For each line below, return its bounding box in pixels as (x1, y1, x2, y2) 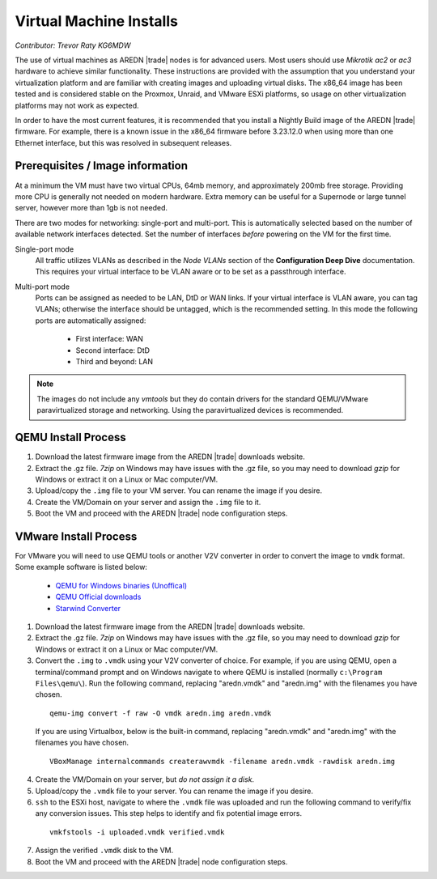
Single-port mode (15, 244, 74, 254)
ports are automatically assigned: (35, 316, 146, 325)
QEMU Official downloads (55, 592, 142, 602)
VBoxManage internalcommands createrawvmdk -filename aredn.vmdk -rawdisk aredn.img (49, 757, 396, 766)
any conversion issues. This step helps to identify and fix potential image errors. (35, 809, 303, 818)
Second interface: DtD (75, 345, 150, 355)
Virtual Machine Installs (15, 12, 178, 30)
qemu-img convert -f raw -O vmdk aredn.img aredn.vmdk (49, 708, 272, 718)
